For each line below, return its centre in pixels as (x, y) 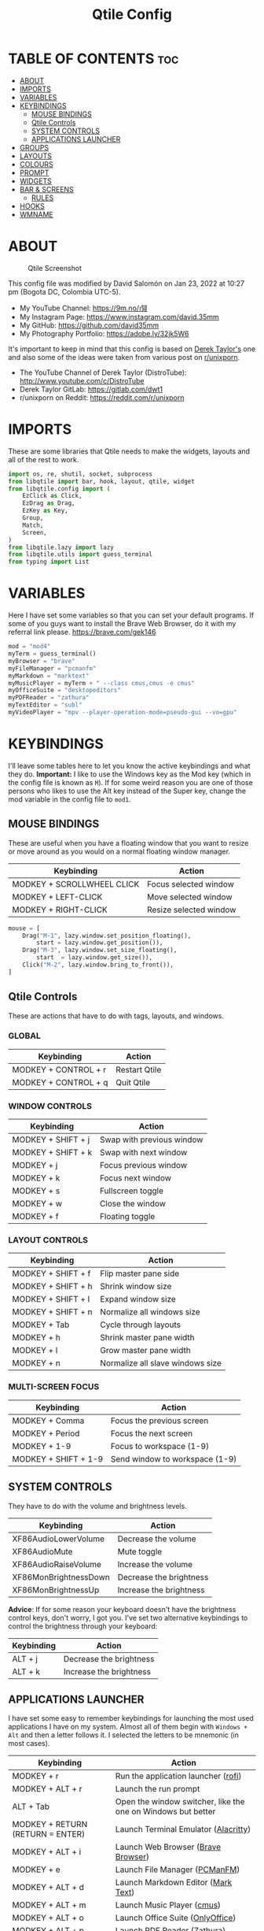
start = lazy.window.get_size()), (95, 958)
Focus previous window (143, 1166)
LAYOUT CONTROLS (48, 1240)
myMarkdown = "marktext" (49, 676)
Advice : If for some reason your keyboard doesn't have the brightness (122, 1609)
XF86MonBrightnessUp (56, 1590)
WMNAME (36, 214)
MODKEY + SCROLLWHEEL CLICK (76, 884)
